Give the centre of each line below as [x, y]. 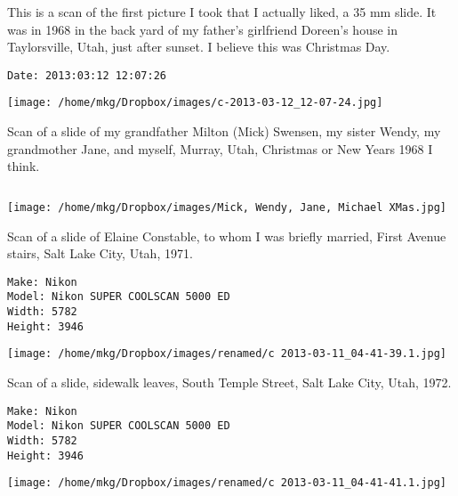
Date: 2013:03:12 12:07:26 [87, 75]
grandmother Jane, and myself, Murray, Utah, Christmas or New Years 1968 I [220, 148]
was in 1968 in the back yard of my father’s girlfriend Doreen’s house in [202, 29]
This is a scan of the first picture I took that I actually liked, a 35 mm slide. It [222, 12]
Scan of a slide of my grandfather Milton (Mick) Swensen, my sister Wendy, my [224, 131]
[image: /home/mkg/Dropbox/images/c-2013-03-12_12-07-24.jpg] [195, 103]
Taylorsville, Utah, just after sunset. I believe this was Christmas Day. [199, 47]
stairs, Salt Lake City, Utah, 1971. [100, 253]
